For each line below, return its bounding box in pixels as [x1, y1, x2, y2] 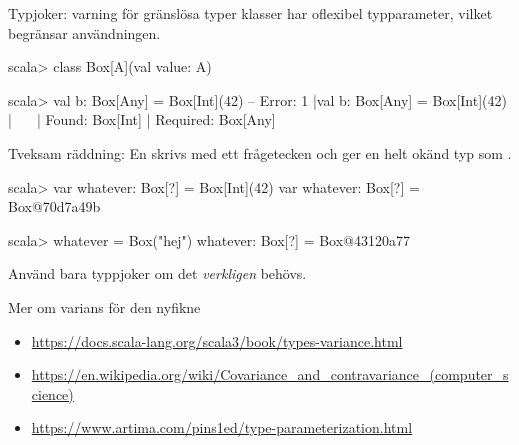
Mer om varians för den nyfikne [8, 296, 201, 317]
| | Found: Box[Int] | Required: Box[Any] [8, 109, 276, 130]
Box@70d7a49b [8, 196, 101, 217]
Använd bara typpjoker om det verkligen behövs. [8, 263, 307, 284]
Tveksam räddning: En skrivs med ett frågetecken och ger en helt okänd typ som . [8, 142, 512, 163]
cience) [31, 383, 74, 404]
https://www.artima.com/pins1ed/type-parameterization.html [31, 417, 413, 438]
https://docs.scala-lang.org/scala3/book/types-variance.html [31, 330, 403, 351]
